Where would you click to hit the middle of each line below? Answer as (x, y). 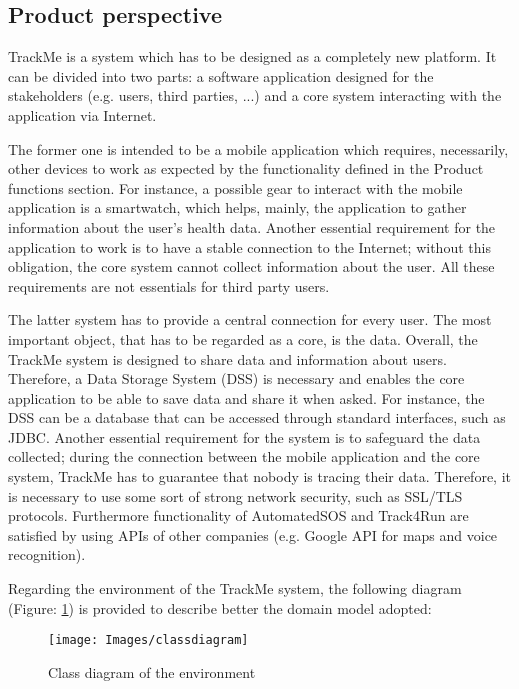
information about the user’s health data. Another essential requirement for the (252, 226)
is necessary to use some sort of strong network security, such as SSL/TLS (235, 495)
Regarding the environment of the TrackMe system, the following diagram (235, 588)
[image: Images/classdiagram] (148, 640)
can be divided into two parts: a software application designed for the (221, 75)
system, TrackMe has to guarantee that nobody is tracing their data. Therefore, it (259, 476)
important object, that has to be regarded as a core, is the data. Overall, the (243, 338)
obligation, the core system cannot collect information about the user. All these (251, 266)
